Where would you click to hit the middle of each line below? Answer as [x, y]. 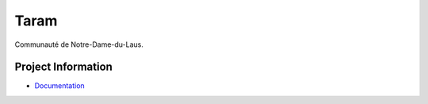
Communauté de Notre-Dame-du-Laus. [79, 44]
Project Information [63, 67]
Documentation [59, 86]
